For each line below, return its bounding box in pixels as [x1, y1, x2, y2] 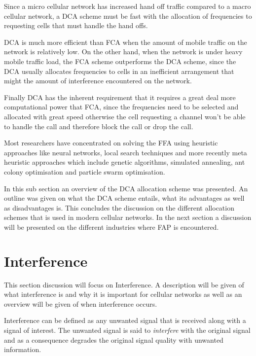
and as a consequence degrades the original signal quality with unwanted [4, 334, 223, 345]
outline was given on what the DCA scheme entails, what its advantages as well [4, 193, 245, 203]
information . [4, 344, 41, 355]
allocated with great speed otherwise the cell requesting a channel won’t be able [4, 111, 246, 121]
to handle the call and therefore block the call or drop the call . [4, 121, 193, 131]
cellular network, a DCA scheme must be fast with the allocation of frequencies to [4, 10, 252, 21]
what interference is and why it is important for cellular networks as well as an [4, 289, 242, 299]
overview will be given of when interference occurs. [4, 298, 157, 309]
